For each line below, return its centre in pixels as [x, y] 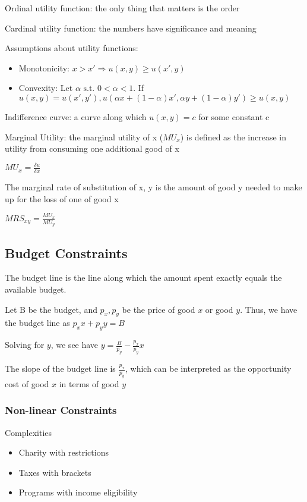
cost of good [27, 383]
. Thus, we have [269, 309]
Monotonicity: [44, 68]
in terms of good [89, 383]
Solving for [25, 345]
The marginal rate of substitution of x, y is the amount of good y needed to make [153, 187]
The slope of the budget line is [60, 368]
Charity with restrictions [64, 452]
